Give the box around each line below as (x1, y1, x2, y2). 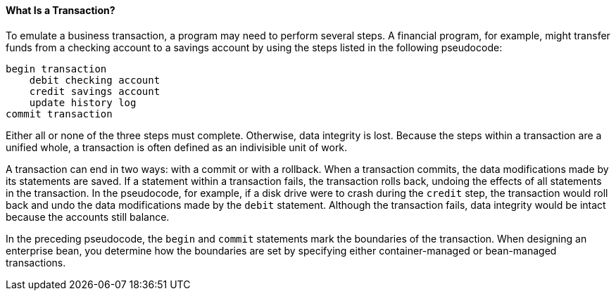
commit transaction (6, 108, 113, 120)
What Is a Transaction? (6, 4, 115, 16)
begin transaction (6, 63, 107, 75)
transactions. (6, 256, 66, 269)
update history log (29, 96, 137, 108)
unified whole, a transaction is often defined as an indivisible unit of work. (6, 141, 348, 153)
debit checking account (29, 74, 161, 86)
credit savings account (29, 85, 161, 97)
